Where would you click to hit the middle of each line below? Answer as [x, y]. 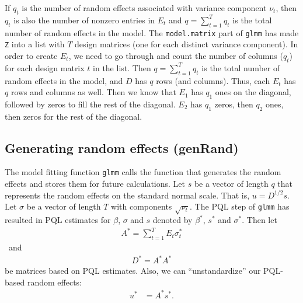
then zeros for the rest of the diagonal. [74, 116]
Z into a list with [35, 44]
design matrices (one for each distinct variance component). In [187, 44]
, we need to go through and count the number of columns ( [176, 55]
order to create [31, 55]
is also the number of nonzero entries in [84, 20]
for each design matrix [45, 67]
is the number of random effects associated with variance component [144, 8]
